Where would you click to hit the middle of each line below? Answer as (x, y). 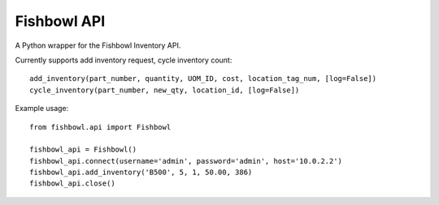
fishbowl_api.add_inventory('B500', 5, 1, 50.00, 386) (141, 173)
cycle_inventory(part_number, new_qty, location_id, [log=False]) (165, 90)
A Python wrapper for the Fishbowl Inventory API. (98, 45)
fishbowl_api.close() (72, 184)
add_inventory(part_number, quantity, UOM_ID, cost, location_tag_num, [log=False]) (203, 79)
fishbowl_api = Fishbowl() (83, 149)
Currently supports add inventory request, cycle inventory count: (124, 60)
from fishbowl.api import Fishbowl (100, 127)
